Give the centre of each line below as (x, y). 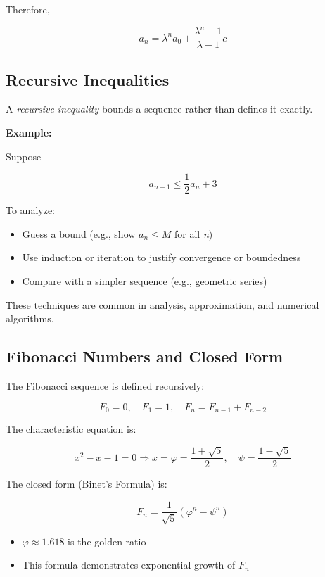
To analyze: (30, 210)
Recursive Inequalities (88, 79)
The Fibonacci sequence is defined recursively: (105, 385)
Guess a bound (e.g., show (79, 233)
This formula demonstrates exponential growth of (129, 565)
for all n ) (194, 233)
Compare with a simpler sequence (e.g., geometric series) (145, 280)
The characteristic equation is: (71, 429)
